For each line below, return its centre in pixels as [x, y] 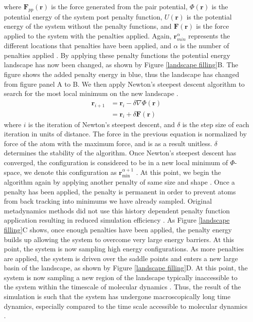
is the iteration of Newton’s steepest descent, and [101, 124]
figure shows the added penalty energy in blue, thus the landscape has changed [122, 74]
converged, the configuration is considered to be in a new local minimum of [116, 162]
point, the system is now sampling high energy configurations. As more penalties [124, 249]
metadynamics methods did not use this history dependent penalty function [117, 210]
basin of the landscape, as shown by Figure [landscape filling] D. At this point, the [126, 268]
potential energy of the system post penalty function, [83, 16]
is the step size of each [216, 124]
